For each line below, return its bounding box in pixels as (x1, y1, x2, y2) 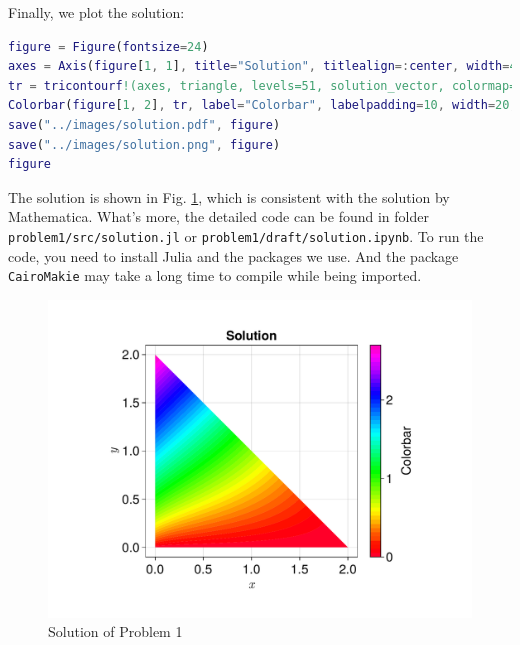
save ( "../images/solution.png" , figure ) (8, 137, 281, 152)
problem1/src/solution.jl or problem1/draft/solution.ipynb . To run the (8, 225, 484, 246)
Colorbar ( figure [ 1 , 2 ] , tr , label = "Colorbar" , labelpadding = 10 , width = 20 (8, 98, 510, 113)
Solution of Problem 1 (48, 621, 183, 642)
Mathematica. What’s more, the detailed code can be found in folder (8, 206, 429, 227)
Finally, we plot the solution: (8, 2, 185, 22)
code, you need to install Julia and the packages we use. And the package (8, 245, 459, 266)
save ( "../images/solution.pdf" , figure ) (8, 117, 281, 132)
